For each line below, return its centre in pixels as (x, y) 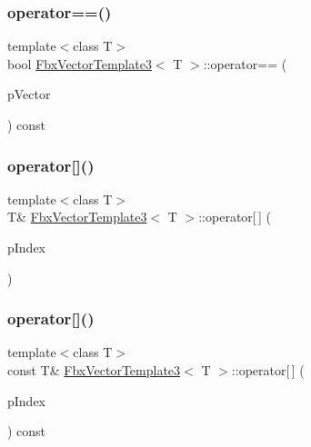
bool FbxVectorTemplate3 (80, 63)
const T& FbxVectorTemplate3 (94, 370)
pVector (29, 94)
